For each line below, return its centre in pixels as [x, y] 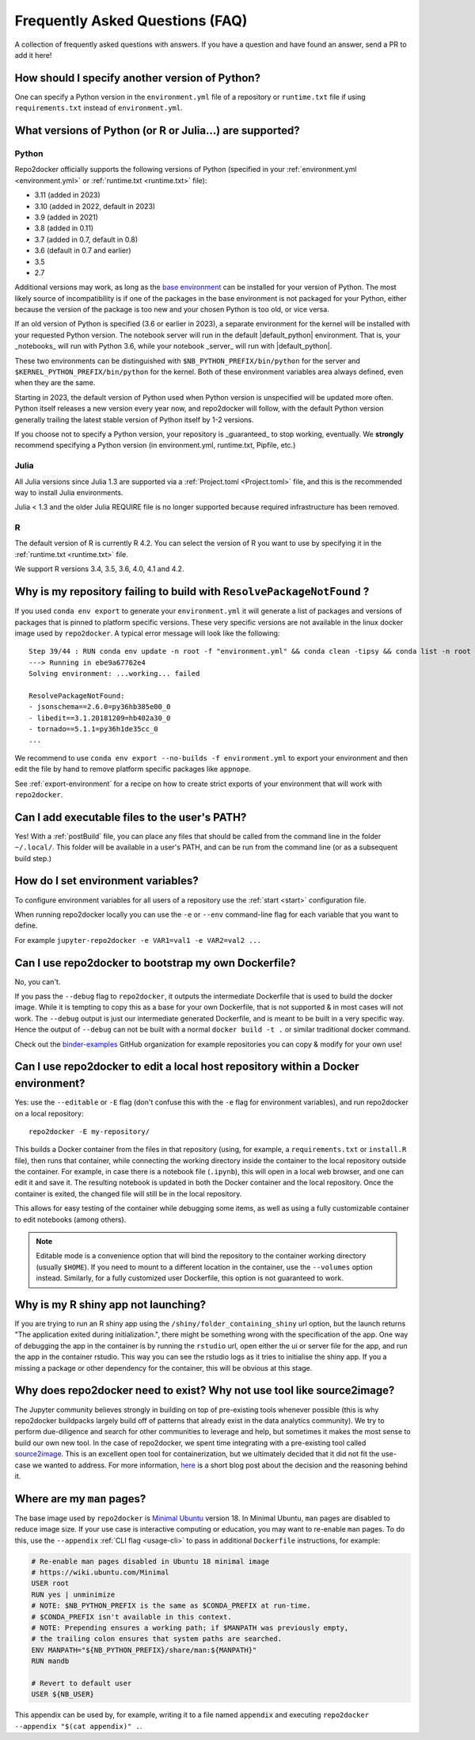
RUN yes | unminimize [73, 1594]
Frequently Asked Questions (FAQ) [131, 21]
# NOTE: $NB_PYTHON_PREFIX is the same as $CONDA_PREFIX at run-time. [171, 1606]
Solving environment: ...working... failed [114, 674]
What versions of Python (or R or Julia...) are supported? [157, 131]
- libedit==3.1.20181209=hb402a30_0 [100, 718]
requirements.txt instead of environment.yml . [99, 108]
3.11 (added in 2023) [67, 195]
